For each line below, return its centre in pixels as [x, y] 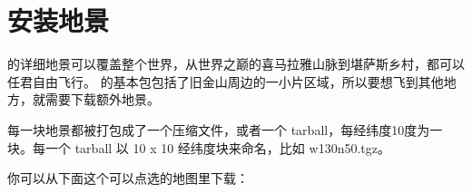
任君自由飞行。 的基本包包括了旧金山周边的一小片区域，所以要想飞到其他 [226, 81]
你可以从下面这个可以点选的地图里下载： [128, 178]
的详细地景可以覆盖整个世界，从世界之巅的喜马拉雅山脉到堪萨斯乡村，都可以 [236, 64]
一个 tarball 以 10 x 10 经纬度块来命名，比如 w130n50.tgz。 [217, 147]
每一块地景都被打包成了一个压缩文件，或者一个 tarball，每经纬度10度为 [219, 129]
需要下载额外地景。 [102, 99]
